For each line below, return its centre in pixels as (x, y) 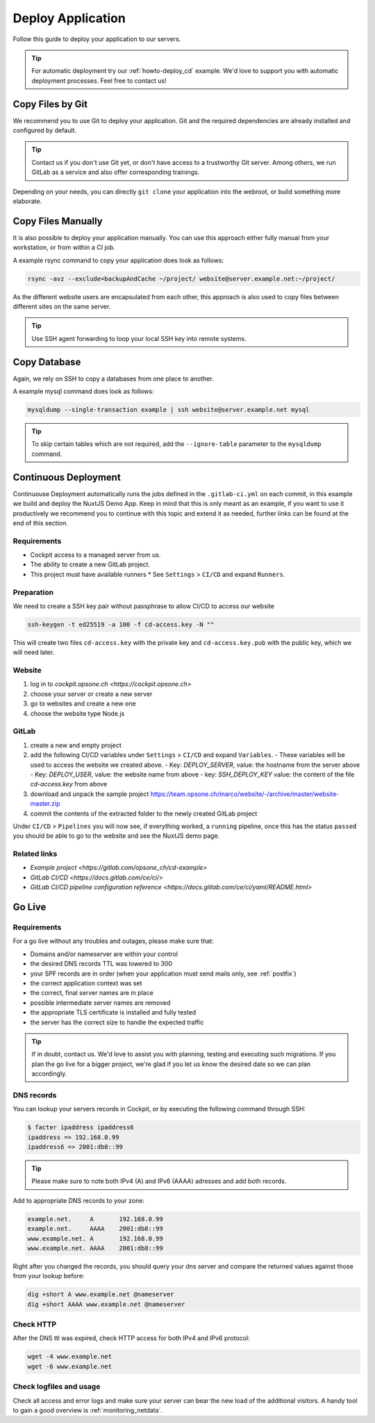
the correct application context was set (86, 983)
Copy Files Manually (58, 221)
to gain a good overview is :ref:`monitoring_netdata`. (88, 1410)
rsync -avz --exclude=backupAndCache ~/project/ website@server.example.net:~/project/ (181, 279)
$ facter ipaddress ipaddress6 (81, 1128)
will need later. (34, 652)
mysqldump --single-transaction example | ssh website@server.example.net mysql (168, 410)
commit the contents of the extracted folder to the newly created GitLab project (144, 813)
